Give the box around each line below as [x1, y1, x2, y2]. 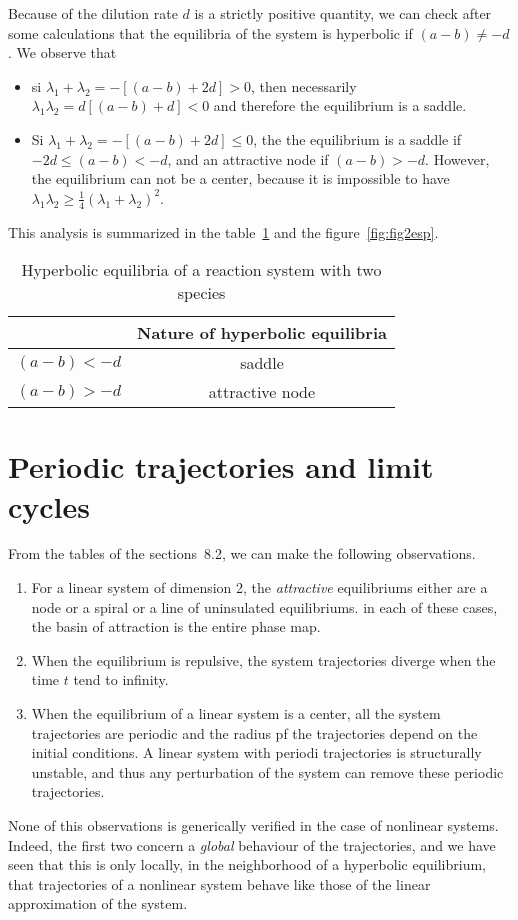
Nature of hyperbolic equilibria [137, 321, 387, 345]
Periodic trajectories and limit [8, 446, 434, 487]
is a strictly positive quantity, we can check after [194, 3, 492, 23]
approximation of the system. [8, 893, 188, 914]
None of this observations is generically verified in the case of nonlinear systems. [8, 815, 499, 836]
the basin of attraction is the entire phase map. [31, 616, 321, 637]
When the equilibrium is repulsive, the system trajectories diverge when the [31, 649, 496, 670]
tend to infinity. [73, 669, 169, 690]
